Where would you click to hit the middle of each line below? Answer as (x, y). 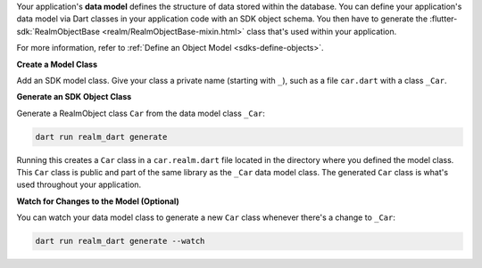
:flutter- (444, 19)
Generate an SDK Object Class (74, 97)
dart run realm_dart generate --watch (120, 241)
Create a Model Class (57, 64)
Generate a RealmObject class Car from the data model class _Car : (141, 113)
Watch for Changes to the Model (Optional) (98, 201)
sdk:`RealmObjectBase (58, 31)
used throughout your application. (79, 185)
